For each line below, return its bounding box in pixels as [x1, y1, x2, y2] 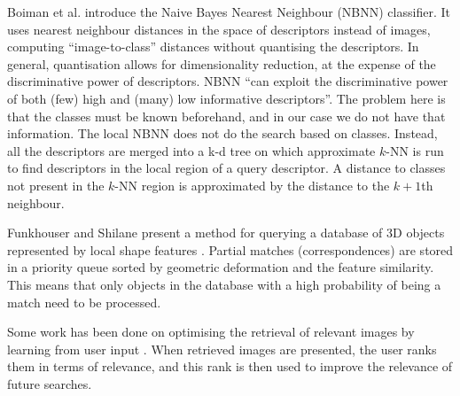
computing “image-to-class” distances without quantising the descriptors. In [7, 37, 419, 56]
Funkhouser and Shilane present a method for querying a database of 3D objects [7, 223, 445, 242]
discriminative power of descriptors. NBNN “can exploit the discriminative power [7, 72, 448, 90]
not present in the [7, 175, 105, 194]
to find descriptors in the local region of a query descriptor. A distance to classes [7, 159, 446, 177]
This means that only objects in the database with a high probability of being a [7, 275, 441, 293]
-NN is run [386, 141, 444, 159]
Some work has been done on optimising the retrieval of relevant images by [7, 322, 415, 341]
